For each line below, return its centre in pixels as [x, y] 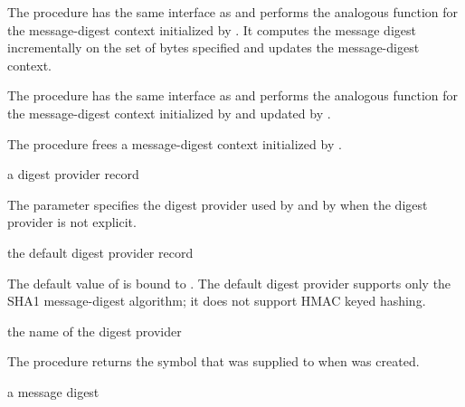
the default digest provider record [100, 252]
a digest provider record [73, 174]
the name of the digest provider [95, 331]
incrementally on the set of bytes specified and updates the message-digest [214, 47]
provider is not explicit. [72, 222]
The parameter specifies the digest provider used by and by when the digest [218, 204]
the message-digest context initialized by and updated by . [169, 113]
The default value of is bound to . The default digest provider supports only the [229, 283]
